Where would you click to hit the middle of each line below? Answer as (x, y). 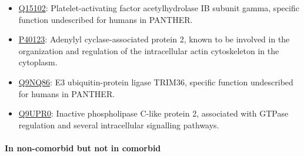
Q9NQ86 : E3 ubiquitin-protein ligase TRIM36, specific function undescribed (156, 82)
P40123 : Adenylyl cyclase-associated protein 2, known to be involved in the (154, 39)
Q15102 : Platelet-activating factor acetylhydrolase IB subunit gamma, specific (159, 8)
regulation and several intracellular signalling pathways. (119, 125)
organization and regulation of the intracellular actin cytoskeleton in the (149, 50)
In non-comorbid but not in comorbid (83, 147)
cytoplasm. (38, 62)
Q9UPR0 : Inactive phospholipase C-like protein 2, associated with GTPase (153, 113)
